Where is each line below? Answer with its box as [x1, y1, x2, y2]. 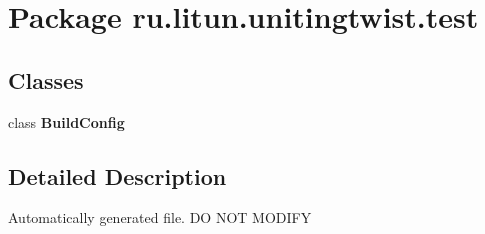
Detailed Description [8, 160, 227, 191]
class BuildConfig [8, 111, 125, 132]
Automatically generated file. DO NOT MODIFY [8, 207, 312, 228]
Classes [8, 64, 84, 95]
